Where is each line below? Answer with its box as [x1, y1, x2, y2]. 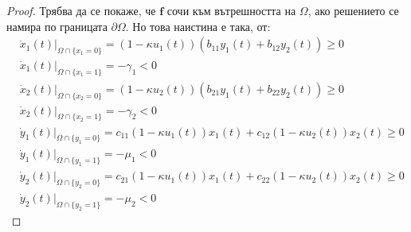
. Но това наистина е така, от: [125, 17, 271, 34]
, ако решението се [307, 2, 399, 18]
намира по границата [6, 17, 108, 34]
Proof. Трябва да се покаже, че [6, 2, 156, 18]
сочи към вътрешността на [166, 2, 296, 18]
